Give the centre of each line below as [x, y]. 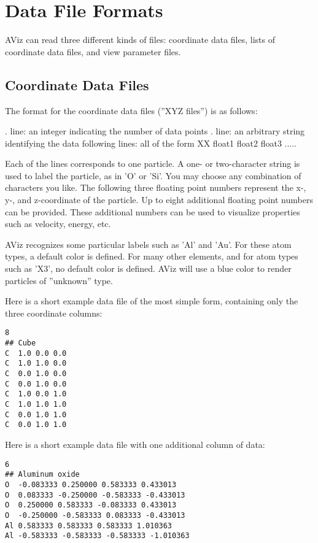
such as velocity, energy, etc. [58, 224]
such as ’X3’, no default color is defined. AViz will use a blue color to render [148, 268]
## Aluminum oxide [42, 475]
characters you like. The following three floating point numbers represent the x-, [156, 187]
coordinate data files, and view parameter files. [93, 51]
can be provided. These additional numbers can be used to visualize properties [153, 211]
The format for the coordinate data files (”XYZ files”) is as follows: [131, 110]
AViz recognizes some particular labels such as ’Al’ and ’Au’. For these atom [148, 244]
